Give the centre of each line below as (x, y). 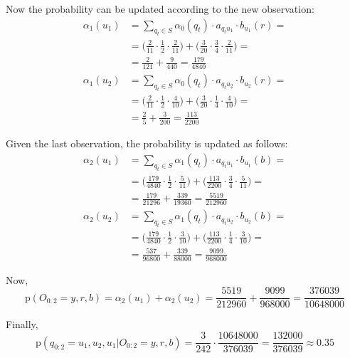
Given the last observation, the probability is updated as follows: (147, 143)
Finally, (22, 324)
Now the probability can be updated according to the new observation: (160, 9)
